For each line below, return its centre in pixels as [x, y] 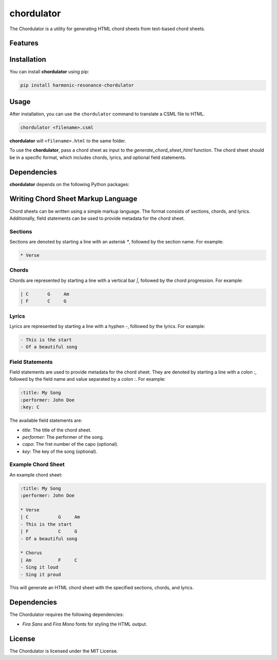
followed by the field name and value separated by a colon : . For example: [87, 379]
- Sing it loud [39, 567]
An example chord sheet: [36, 475]
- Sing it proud [41, 574]
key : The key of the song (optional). [60, 451]
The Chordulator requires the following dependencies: [67, 614]
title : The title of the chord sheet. [57, 430]
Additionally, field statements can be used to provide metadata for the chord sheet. [97, 218]
